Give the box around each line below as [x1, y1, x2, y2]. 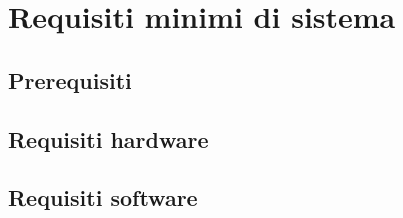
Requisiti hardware [8, 123, 209, 154]
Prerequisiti [8, 64, 132, 95]
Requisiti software [8, 182, 198, 213]
